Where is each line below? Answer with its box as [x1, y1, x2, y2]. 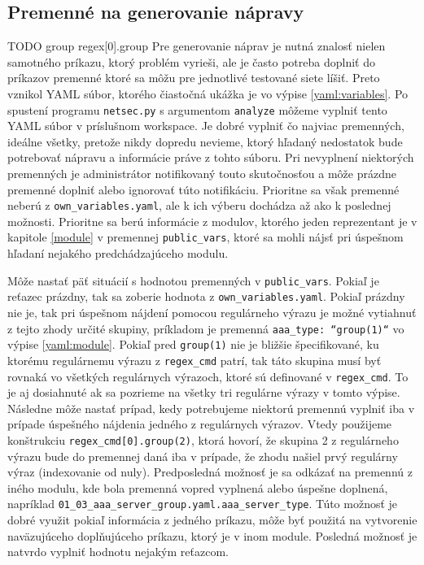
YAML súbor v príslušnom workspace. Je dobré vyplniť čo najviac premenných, [7, 117, 404, 134]
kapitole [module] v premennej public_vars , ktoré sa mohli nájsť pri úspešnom [7, 228, 404, 246]
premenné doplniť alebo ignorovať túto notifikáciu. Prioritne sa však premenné [7, 180, 400, 198]
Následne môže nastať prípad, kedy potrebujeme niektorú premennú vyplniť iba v [7, 399, 415, 416]
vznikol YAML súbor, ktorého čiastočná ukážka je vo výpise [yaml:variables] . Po [7, 85, 409, 102]
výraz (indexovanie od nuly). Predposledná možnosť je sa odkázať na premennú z [7, 463, 413, 480]
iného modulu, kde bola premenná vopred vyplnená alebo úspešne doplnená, [7, 479, 388, 496]
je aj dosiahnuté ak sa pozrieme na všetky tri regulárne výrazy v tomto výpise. [7, 384, 400, 401]
